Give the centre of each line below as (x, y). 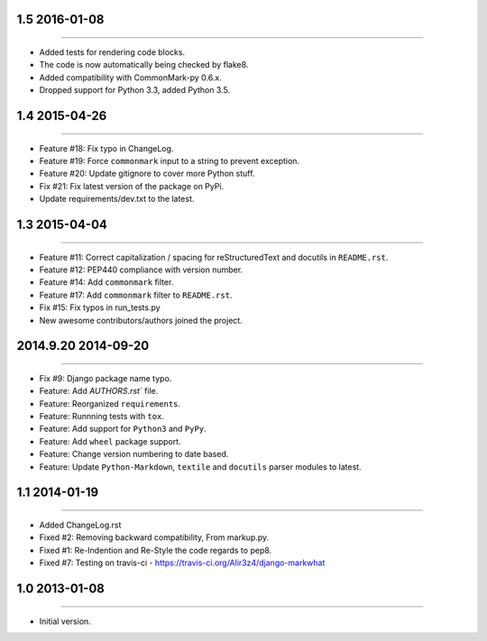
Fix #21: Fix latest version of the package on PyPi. (132, 186)
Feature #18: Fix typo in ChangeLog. (106, 148)
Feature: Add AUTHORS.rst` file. (99, 391)
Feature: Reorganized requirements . (110, 403)
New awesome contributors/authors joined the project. (141, 320)
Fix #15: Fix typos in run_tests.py (100, 307)
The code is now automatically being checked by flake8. (144, 65)
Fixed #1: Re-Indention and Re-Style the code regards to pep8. (156, 550)
